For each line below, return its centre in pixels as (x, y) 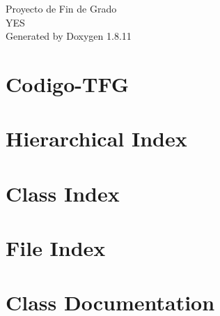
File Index (56, 248)
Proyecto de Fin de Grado (61, 8)
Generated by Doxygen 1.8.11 (69, 36)
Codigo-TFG (68, 83)
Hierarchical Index (96, 138)
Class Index (63, 193)
